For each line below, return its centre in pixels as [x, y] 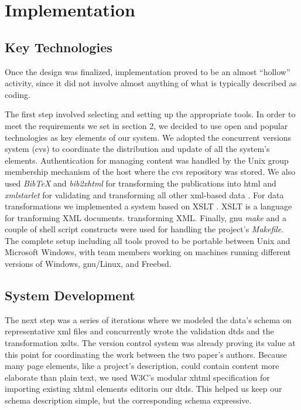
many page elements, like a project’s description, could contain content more [142, 366]
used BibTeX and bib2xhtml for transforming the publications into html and [141, 183]
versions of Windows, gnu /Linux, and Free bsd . [88, 264]
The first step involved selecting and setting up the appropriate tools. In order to [150, 114]
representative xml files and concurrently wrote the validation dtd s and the [139, 331]
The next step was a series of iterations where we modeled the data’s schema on [148, 319]
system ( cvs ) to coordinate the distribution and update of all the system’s [137, 149]
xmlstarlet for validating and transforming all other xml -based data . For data [144, 194]
